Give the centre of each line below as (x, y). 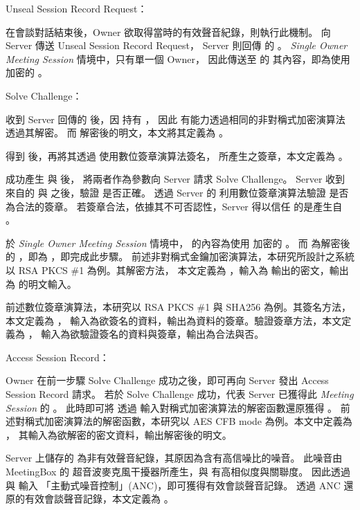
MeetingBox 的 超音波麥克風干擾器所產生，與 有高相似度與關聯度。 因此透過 (178, 472)
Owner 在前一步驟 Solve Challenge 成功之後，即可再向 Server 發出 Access (167, 380)
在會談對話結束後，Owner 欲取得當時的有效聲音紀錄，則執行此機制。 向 (168, 31)
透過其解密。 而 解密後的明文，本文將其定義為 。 (117, 133)
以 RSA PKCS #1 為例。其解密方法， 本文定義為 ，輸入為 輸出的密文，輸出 (177, 270)
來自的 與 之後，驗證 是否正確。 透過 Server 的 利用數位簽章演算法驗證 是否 (177, 192)
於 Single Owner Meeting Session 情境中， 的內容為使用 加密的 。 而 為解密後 (178, 243)
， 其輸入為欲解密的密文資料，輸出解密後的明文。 (119, 434)
